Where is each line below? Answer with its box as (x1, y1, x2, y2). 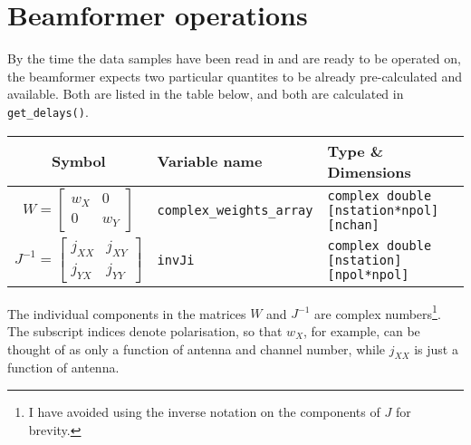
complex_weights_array (157, 202, 313, 218)
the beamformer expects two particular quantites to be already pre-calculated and (7, 66, 463, 85)
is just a (414, 339, 458, 358)
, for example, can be (303, 321, 420, 340)
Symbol (51, 150, 106, 172)
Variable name (157, 150, 263, 172)
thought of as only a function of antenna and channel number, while (7, 339, 386, 358)
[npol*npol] (327, 266, 409, 282)
